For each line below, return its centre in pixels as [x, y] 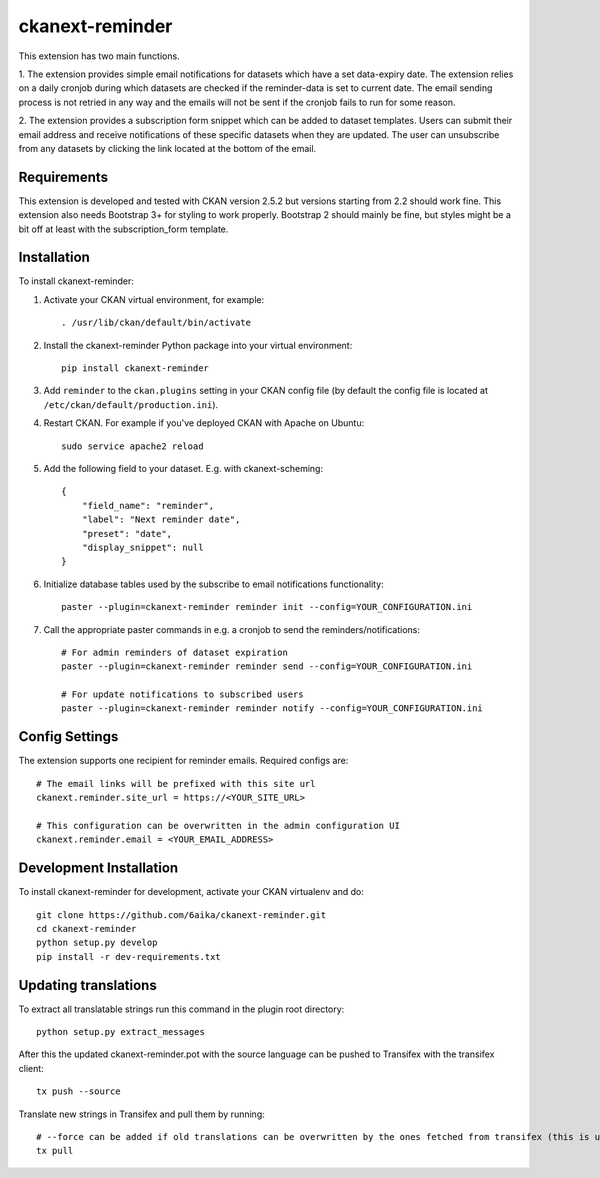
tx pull [55, 1151]
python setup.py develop [97, 943]
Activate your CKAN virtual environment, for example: [154, 299]
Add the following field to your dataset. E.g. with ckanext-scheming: [183, 468]
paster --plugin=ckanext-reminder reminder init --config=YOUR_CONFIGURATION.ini [267, 607]
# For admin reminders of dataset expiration [175, 652]
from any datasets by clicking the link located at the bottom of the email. [167, 148]
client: [31, 1068]
